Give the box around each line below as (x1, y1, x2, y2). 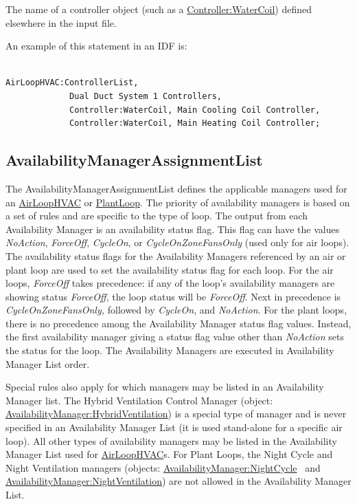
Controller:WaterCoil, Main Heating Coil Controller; (69, 118, 321, 129)
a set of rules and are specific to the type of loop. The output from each (5, 208, 308, 223)
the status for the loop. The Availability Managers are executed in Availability (5, 343, 334, 358)
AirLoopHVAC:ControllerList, (5, 78, 139, 88)
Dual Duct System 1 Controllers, (69, 91, 222, 101)
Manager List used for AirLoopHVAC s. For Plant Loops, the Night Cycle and (5, 447, 333, 461)
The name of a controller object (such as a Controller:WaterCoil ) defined (5, 2, 312, 16)
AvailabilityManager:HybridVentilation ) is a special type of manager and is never (5, 406, 347, 421)
